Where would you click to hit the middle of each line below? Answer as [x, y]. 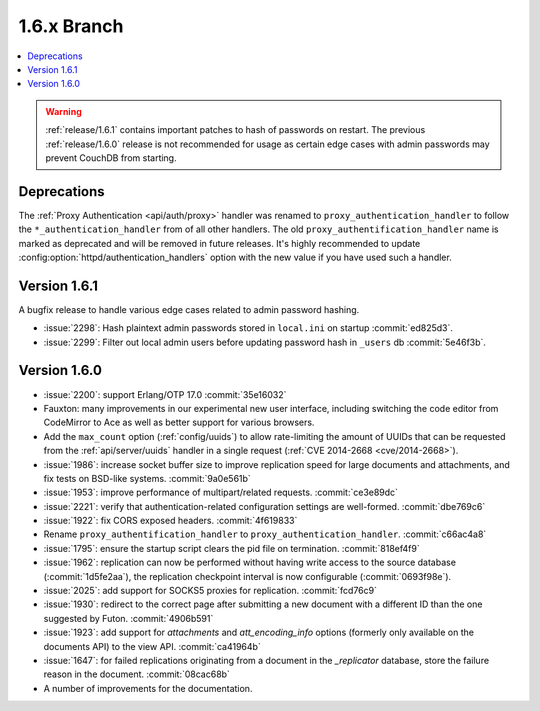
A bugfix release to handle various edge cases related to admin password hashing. [189, 309]
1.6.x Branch [71, 26]
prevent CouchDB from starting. [111, 157]
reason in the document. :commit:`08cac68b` [136, 674]
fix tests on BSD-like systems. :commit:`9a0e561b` [147, 478]
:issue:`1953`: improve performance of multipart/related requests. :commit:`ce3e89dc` [221, 492]
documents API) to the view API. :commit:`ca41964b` [152, 646]
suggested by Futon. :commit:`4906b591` [128, 618]
